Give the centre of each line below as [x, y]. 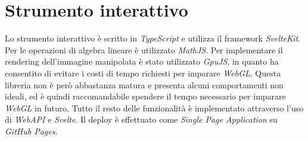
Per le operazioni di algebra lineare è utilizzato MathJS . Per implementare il [144, 49]
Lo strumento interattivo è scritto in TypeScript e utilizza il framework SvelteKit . [153, 38]
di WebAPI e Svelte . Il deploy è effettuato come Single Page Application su [141, 119]
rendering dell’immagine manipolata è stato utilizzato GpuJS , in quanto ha [142, 61]
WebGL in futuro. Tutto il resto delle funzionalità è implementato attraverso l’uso [154, 108]
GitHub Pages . [31, 131]
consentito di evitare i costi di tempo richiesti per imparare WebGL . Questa [143, 73]
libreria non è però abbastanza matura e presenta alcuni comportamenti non [144, 84]
